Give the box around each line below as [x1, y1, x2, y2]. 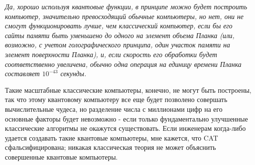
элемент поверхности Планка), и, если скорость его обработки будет [5, 49, 217, 59]
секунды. [60, 68, 87, 79]
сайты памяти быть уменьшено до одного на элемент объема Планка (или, [5, 30, 235, 40]
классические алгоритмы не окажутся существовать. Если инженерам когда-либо [5, 123, 246, 133]
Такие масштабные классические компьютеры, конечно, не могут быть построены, [5, 84, 252, 95]
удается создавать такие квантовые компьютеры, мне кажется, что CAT [5, 132, 218, 143]
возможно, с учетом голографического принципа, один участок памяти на [5, 40, 230, 50]
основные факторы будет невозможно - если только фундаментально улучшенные [5, 113, 248, 124]
